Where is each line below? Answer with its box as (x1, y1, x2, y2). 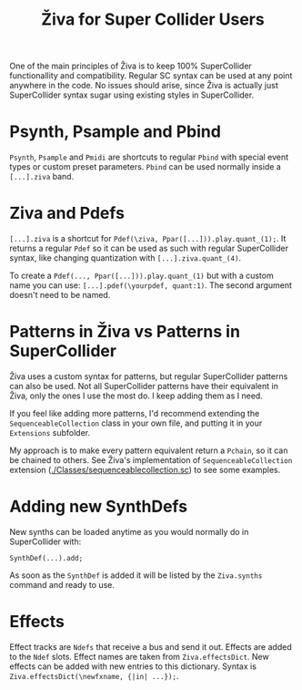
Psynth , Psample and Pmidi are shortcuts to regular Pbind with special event (9, 151, 289, 163)
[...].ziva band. (9, 171, 75, 182)
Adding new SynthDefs (9, 497, 188, 517)
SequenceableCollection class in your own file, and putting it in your (9, 417, 263, 428)
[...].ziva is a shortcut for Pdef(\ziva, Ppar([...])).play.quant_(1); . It (9, 233, 287, 244)
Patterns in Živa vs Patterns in (9, 322, 241, 342)
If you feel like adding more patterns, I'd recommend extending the (9, 408, 260, 418)
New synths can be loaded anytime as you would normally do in (9, 526, 249, 537)
